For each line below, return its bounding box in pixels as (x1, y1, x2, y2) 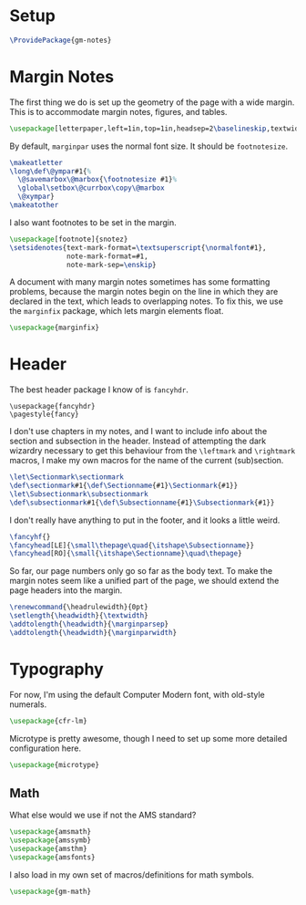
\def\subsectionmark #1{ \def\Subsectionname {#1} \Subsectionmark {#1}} (9, 498, 275, 507)
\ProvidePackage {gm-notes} (9, 36, 112, 45)
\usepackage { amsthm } (9, 845, 88, 854)
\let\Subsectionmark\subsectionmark (9, 489, 148, 498)
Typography (9, 659, 105, 680)
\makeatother (9, 201, 59, 210)
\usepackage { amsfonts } (9, 852, 96, 862)
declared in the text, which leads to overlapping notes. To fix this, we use (9, 296, 284, 307)
